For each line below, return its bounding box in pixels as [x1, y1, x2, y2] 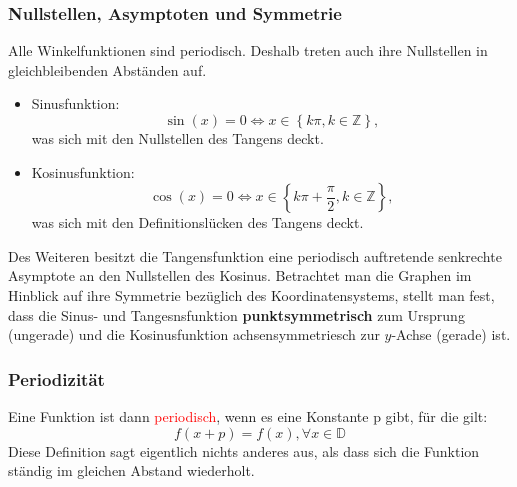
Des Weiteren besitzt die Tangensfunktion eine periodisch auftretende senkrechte [8, 245, 502, 266]
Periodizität [8, 366, 105, 391]
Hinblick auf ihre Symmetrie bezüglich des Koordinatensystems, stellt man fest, [8, 284, 495, 305]
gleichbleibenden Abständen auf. [8, 59, 207, 80]
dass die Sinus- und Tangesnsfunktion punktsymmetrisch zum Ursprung [8, 304, 465, 325]
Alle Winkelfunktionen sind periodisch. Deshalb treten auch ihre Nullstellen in [8, 40, 488, 61]
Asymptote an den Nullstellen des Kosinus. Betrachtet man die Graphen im [8, 265, 472, 286]
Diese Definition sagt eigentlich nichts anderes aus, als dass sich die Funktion [8, 440, 480, 461]
